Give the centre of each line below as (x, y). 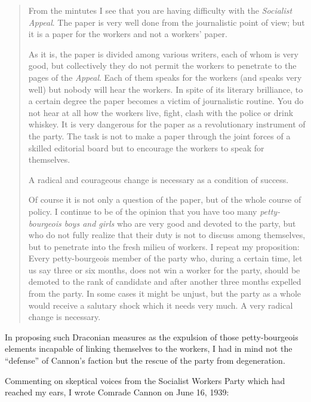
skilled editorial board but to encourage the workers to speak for (146, 147)
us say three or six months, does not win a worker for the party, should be (164, 269)
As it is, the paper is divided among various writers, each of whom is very (163, 54)
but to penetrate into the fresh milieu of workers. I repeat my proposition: (164, 246)
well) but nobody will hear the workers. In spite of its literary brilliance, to (166, 89)
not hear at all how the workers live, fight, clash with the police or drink (161, 112)
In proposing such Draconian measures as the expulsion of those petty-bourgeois (152, 336)
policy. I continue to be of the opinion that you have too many (143, 211)
